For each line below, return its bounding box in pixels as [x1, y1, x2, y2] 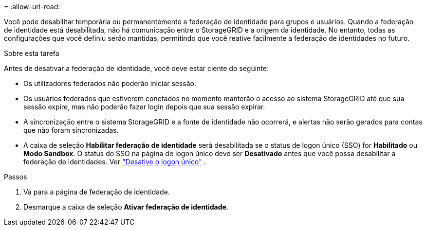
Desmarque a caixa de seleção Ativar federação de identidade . [23, 203, 228, 211]
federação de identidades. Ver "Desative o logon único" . [23, 158, 206, 166]
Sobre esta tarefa [4, 49, 59, 57]
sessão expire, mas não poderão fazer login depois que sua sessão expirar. [23, 103, 265, 111]
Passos [4, 173, 27, 181]
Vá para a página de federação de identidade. [23, 188, 170, 196]
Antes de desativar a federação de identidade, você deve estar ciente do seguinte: [4, 64, 269, 72]
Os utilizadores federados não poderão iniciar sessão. [23, 79, 197, 88]
